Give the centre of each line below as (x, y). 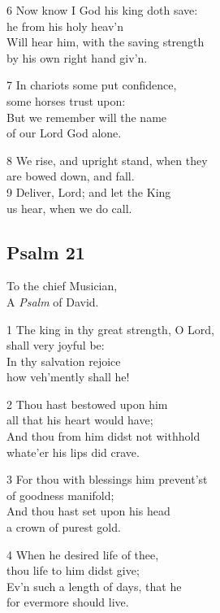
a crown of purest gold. (64, 527)
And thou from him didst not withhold (104, 436)
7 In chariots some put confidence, (92, 85)
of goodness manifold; (60, 495)
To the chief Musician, (62, 286)
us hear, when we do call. (69, 208)
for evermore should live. (68, 602)
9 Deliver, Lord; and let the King (89, 191)
